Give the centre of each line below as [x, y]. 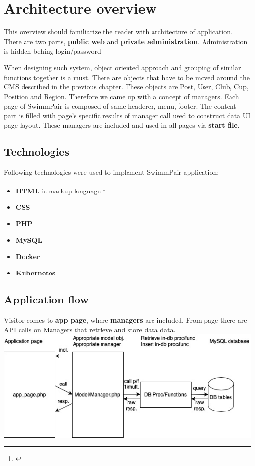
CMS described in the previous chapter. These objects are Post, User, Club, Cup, [126, 87]
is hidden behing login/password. [53, 51]
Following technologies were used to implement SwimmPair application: [112, 172]
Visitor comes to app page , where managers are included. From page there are [126, 320]
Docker [28, 256]
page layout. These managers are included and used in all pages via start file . [122, 125]
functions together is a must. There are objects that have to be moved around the [127, 77]
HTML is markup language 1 [61, 190]
